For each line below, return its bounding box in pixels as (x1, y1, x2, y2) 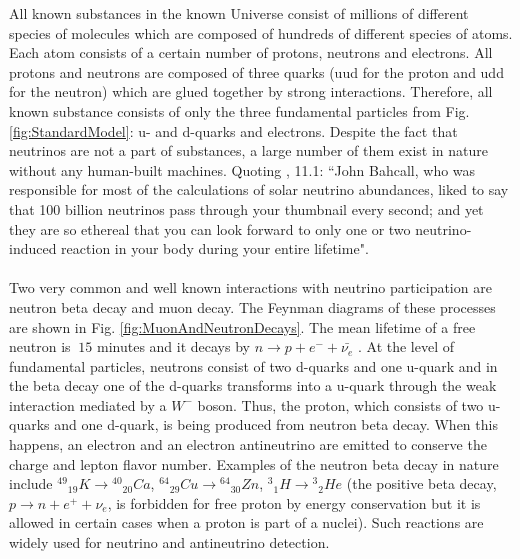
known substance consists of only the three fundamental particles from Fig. (9, 100, 470, 121)
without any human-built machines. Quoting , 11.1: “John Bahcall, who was (9, 159, 476, 180)
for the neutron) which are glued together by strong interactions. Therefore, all (9, 81, 493, 102)
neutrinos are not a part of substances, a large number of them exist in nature (9, 140, 488, 161)
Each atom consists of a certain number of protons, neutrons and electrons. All (9, 42, 493, 63)
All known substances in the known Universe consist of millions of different (9, 3, 469, 23)
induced (9, 238, 57, 259)
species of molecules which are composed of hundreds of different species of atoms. (9, 22, 513, 43)
